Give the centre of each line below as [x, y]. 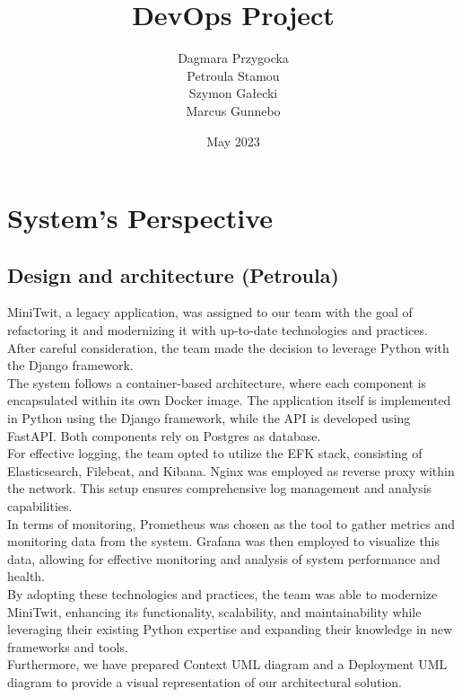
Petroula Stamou [233, 75]
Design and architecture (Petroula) [173, 274]
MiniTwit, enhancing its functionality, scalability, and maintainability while [214, 611]
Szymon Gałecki [233, 93]
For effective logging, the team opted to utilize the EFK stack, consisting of [215, 453]
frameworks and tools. [68, 646]
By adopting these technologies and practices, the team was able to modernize [222, 593]
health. [26, 576]
